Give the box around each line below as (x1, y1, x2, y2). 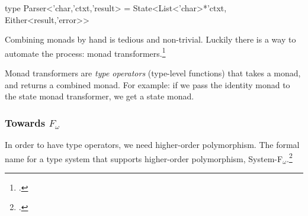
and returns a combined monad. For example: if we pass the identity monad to (5, 78, 290, 91)
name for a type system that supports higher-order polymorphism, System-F (5, 152, 283, 165)
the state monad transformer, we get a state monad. (5, 90, 194, 102)
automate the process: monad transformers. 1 (5, 45, 166, 59)
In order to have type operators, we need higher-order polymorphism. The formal (5, 138, 300, 151)
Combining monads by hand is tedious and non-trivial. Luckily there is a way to (5, 33, 296, 46)
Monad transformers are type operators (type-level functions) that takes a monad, (5, 67, 301, 79)
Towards (5, 115, 46, 130)
